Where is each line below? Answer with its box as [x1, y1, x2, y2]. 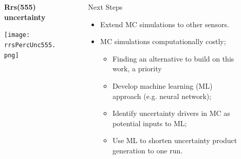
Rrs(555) [4, 2, 36, 12]
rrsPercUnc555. [4, 41, 56, 49]
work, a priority [112, 63, 162, 74]
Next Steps [88, 2, 123, 12]
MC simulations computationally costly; [100, 36, 226, 47]
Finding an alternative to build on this [112, 53, 234, 64]
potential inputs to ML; [112, 117, 187, 128]
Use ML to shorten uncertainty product [112, 135, 237, 146]
